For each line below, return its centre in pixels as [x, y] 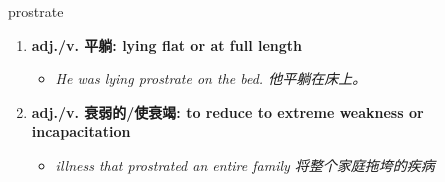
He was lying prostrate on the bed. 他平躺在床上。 [211, 78]
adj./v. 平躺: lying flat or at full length [167, 44]
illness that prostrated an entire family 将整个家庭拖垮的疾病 [245, 164]
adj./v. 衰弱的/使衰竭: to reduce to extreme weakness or [227, 111]
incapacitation [81, 131]
